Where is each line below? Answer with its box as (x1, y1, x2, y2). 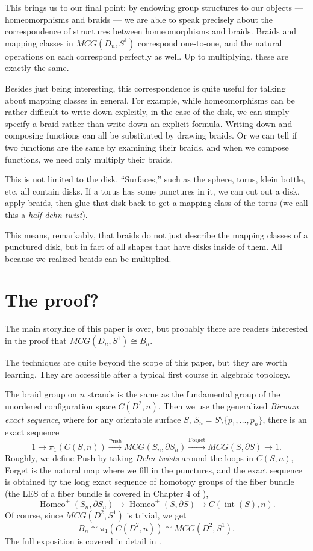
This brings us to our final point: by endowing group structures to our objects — (5, 1, 303, 13)
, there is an (262, 412, 307, 425)
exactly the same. (5, 61, 69, 74)
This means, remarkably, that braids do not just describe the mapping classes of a (5, 228, 308, 241)
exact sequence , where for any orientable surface (5, 412, 181, 425)
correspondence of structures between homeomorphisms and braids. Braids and (5, 25, 297, 37)
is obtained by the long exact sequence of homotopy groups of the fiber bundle (5, 475, 294, 488)
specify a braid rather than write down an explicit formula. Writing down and (5, 117, 293, 129)
